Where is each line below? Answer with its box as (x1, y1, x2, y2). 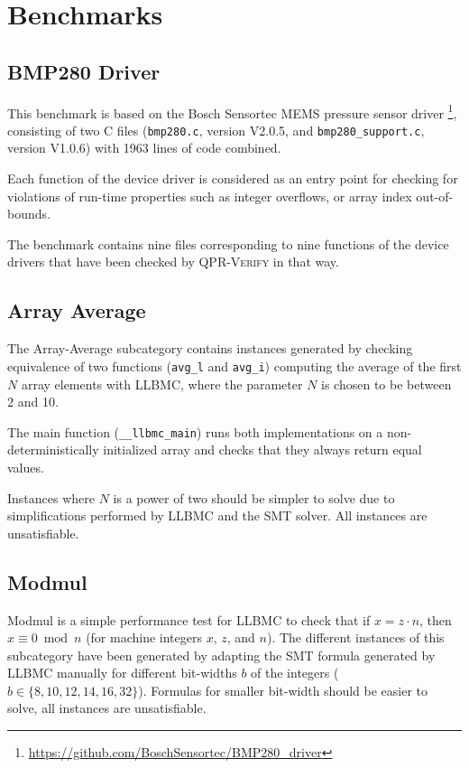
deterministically (7, 440, 99, 459)
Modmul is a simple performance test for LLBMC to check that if (7, 610, 371, 629)
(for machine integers (86, 628, 203, 647)
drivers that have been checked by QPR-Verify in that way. (7, 252, 339, 271)
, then (419, 610, 452, 629)
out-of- (416, 186, 454, 205)
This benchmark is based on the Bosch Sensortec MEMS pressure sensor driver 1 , (7, 100, 457, 122)
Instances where (7, 488, 96, 507)
